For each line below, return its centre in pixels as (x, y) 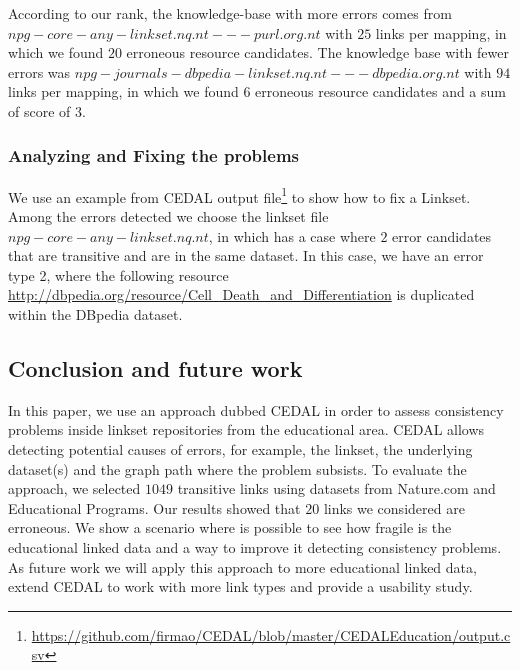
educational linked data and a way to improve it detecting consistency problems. (255, 546)
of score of (39, 110)
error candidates (442, 235)
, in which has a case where (292, 235)
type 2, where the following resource (118, 274)
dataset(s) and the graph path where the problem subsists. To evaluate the (237, 468)
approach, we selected (74, 488)
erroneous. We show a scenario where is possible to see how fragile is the (230, 527)
